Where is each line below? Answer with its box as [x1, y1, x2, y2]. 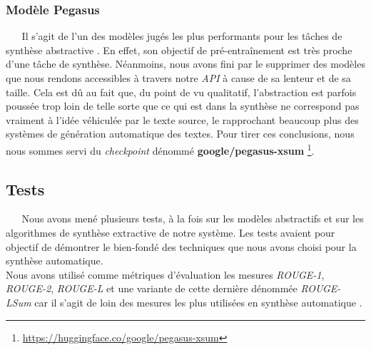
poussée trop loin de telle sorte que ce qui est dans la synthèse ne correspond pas [6, 98, 360, 113]
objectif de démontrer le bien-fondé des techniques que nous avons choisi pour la [6, 239, 357, 254]
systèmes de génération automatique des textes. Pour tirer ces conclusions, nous [6, 126, 355, 141]
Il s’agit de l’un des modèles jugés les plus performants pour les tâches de [21, 29, 342, 43]
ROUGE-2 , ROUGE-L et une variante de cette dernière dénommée [6, 281, 298, 296]
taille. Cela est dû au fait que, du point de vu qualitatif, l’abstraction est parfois [6, 84, 357, 99]
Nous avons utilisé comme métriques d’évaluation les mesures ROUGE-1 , [6, 267, 325, 282]
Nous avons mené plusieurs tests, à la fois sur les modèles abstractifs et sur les [21, 211, 364, 226]
